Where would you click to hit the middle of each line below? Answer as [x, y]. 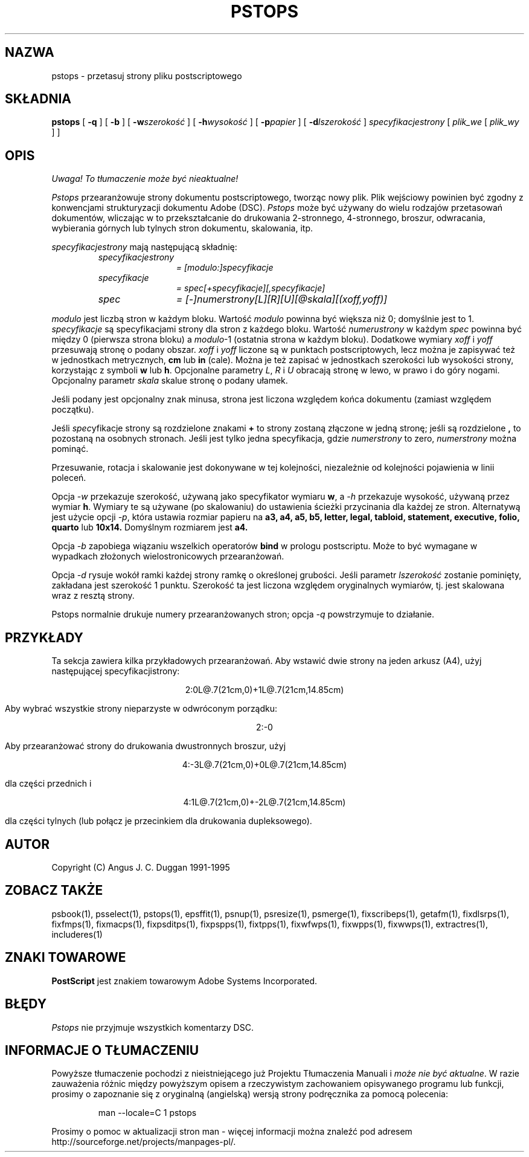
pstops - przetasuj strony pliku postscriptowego [147, 76]
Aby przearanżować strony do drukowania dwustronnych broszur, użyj [146, 746]
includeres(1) [77, 934]
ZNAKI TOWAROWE [66, 958]
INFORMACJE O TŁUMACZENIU [102, 1050]
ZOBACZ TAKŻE [54, 891]
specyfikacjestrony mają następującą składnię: [144, 247]
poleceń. [69, 478]
